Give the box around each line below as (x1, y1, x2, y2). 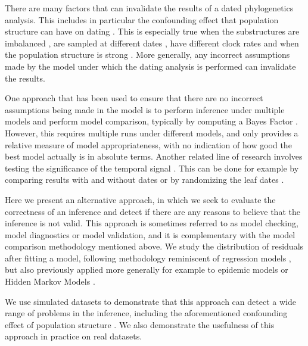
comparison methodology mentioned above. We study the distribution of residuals (5, 240, 304, 253)
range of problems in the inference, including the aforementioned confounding (5, 307, 288, 319)
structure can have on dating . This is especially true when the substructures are (5, 25, 300, 38)
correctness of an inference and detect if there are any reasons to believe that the (5, 205, 300, 217)
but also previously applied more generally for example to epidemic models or (5, 263, 288, 276)
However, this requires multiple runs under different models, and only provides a (5, 126, 298, 139)
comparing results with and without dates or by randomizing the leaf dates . (5, 173, 284, 186)
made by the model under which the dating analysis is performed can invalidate (5, 60, 296, 72)
